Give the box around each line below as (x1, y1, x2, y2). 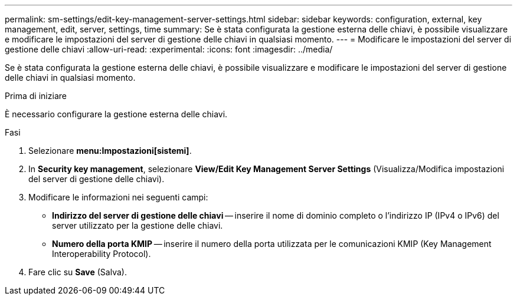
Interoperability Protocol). (52, 249, 151, 259)
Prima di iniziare (5, 91, 67, 101)
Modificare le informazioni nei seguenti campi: (28, 192, 208, 202)
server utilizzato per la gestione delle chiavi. (52, 220, 223, 230)
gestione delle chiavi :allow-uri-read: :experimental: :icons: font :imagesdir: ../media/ (5, 44, 333, 54)
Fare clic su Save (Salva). (28, 267, 127, 277)
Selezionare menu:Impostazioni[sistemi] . (28, 146, 192, 156)
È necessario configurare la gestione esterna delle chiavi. (5, 109, 228, 119)
